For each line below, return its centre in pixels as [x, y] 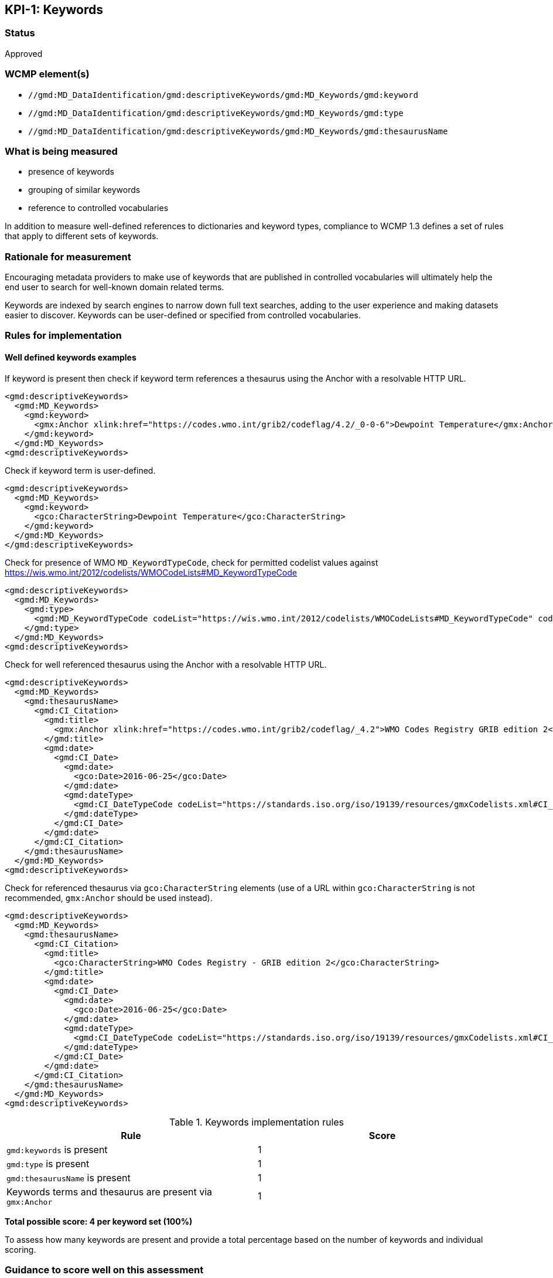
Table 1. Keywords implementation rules [257, 1122]
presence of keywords [71, 172]
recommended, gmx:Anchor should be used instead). [109, 898]
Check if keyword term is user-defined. [80, 470]
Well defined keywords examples [71, 358]
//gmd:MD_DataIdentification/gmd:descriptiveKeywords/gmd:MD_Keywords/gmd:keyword [223, 95]
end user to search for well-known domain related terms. [115, 287]
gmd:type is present [48, 1163]
